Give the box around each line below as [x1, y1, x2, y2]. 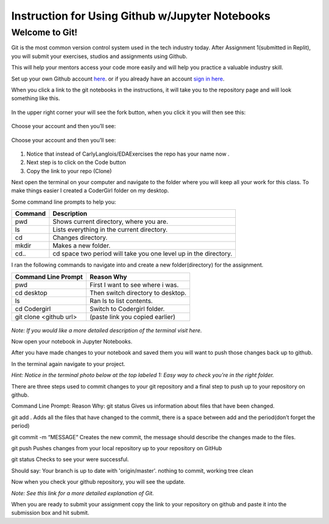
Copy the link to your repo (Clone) [26, 167, 112, 174]
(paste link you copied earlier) [89, 312, 176, 321]
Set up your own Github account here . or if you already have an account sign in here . [11, 75, 225, 82]
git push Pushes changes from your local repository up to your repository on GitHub [11, 444, 222, 451]
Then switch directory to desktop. [89, 289, 187, 297]
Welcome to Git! [11, 27, 78, 38]
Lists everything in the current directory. [52, 226, 168, 234]
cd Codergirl [15, 304, 51, 313]
